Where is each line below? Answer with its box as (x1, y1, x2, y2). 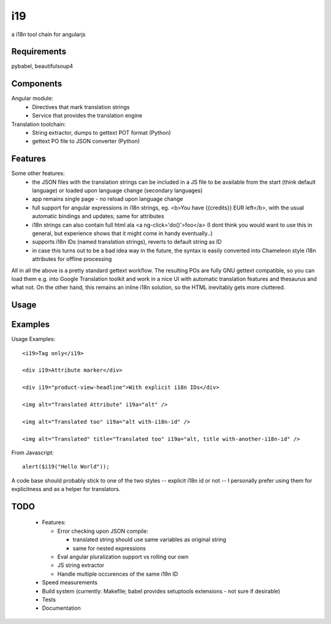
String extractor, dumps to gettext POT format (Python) (32, 129, 171, 136)
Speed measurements (42, 579, 98, 586)
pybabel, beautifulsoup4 (11, 62, 74, 70)
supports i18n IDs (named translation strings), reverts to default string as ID (32, 238, 222, 246)
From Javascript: (11, 449, 55, 456)
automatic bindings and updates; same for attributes (32, 212, 165, 220)
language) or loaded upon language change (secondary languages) (32, 187, 203, 194)
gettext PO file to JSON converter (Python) (32, 138, 140, 145)
